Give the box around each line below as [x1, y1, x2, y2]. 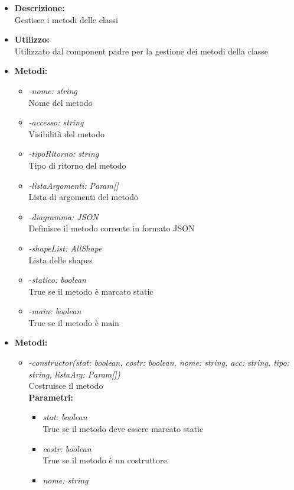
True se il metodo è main [28, 316, 119, 328]
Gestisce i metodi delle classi [14, 13, 118, 25]
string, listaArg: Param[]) [28, 367, 120, 380]
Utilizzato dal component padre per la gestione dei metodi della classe [14, 44, 269, 57]
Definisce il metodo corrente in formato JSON [28, 222, 195, 234]
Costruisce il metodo [28, 379, 103, 392]
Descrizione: [14, 2, 65, 14]
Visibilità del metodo [28, 127, 105, 140]
